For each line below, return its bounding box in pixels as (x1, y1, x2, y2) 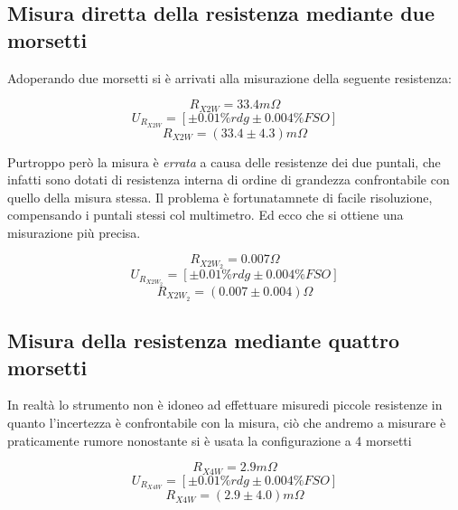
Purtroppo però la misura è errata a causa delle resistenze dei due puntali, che (7, 152, 441, 171)
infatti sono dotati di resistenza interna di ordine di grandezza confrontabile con (7, 170, 450, 189)
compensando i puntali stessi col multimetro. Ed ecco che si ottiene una (7, 205, 404, 224)
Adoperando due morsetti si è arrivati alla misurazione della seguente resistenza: (7, 68, 452, 87)
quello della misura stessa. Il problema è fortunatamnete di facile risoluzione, (7, 187, 433, 206)
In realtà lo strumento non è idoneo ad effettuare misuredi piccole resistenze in (7, 395, 443, 414)
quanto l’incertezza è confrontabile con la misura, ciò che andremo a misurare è (7, 412, 446, 431)
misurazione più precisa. (7, 222, 141, 241)
